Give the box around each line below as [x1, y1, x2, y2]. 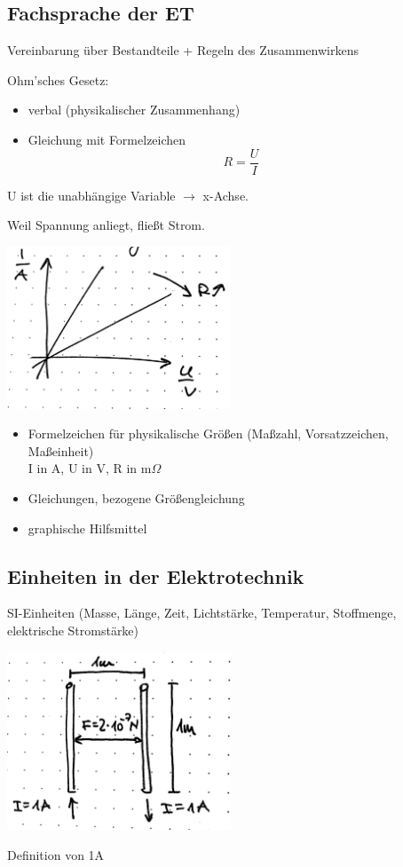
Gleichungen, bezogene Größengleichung [28, 489, 245, 508]
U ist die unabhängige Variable [7, 185, 176, 204]
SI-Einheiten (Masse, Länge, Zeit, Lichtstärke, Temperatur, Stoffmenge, [7, 603, 397, 622]
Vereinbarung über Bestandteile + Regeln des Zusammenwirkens [7, 41, 359, 59]
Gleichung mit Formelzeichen [28, 130, 186, 148]
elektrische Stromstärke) [7, 621, 139, 640]
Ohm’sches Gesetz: [7, 70, 109, 89]
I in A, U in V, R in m [28, 459, 152, 477]
